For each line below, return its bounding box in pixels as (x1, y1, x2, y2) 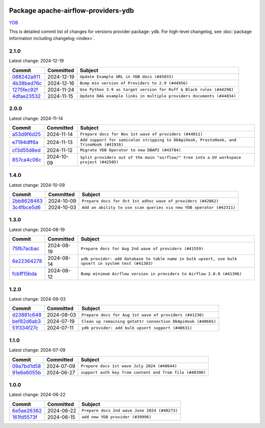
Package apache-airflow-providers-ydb (9, 6, 134, 15)
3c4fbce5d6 (12, 204, 41, 211)
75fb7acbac (12, 245, 40, 252)
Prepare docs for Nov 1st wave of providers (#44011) (80, 132, 203, 137)
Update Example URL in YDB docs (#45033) (79, 74, 174, 80)
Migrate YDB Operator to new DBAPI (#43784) (80, 147, 182, 153)
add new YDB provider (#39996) (81, 414, 152, 420)
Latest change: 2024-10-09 (9, 182, 65, 188)
